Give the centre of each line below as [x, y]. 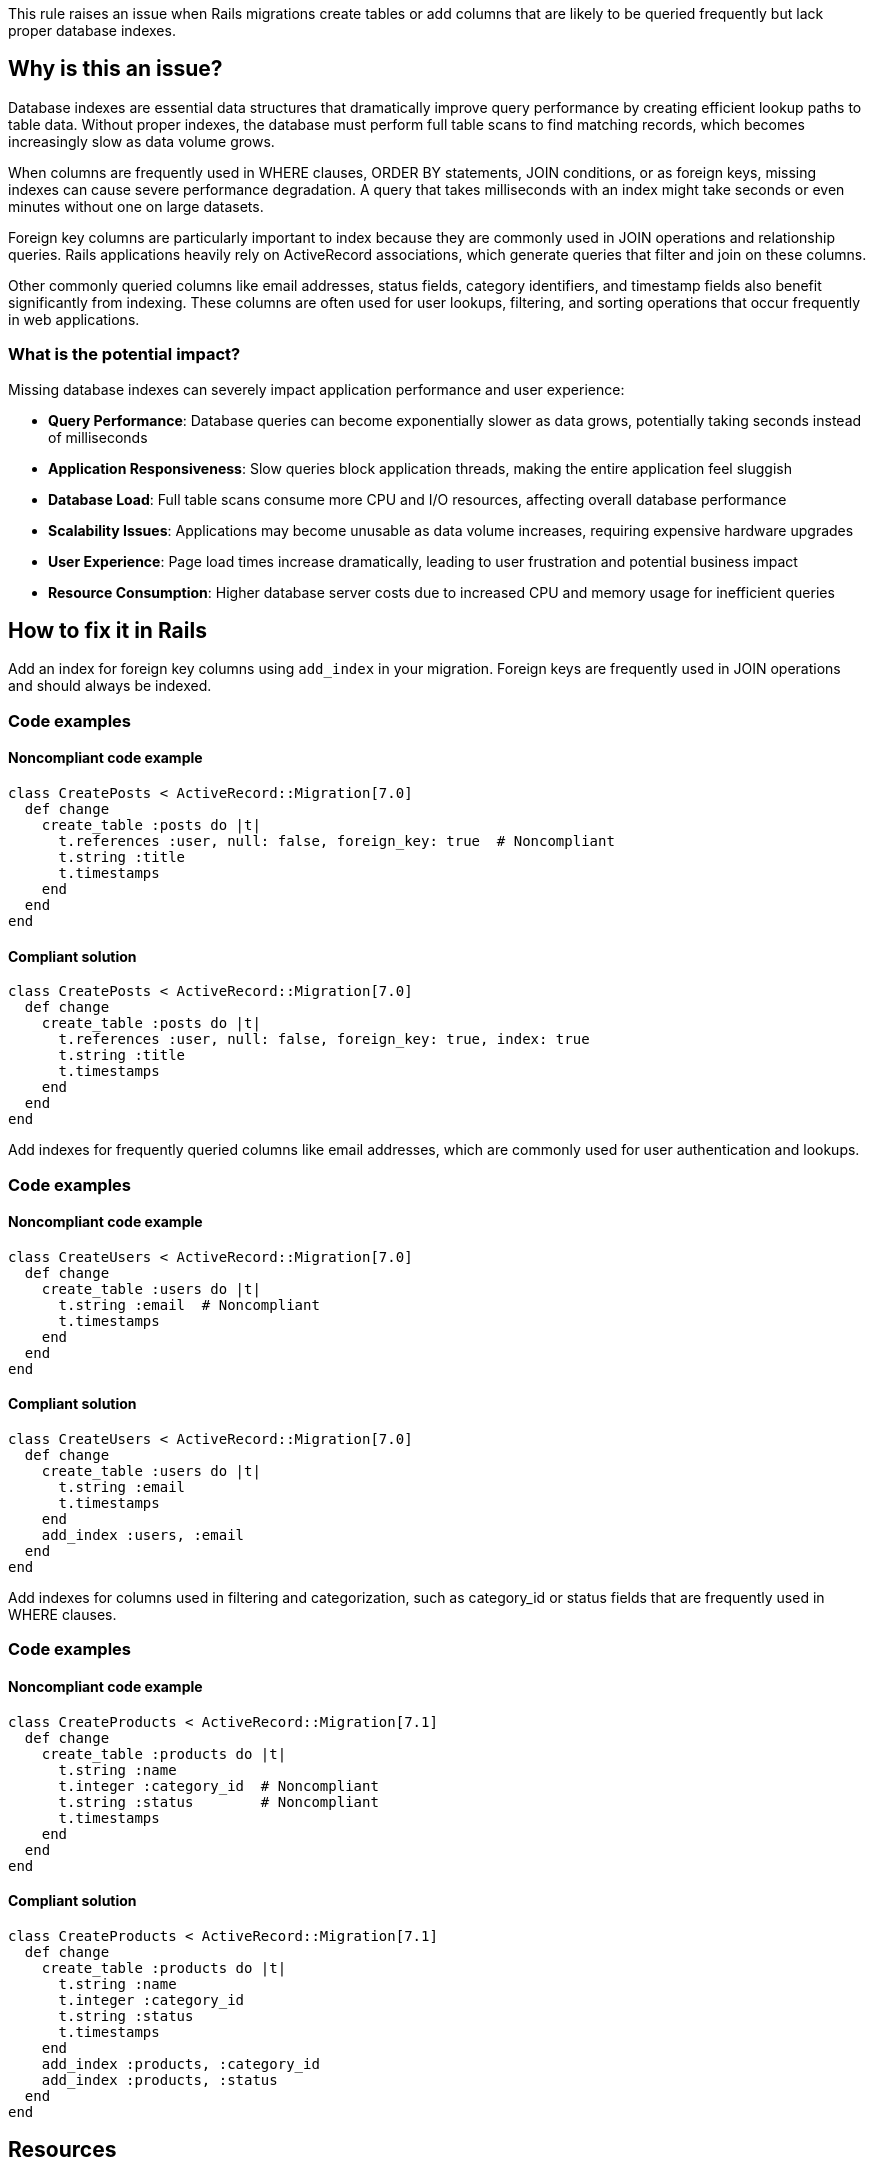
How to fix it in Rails [107, 631]
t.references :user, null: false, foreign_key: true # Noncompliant [336, 841]
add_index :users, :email [143, 1535]
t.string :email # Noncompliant [189, 1304]
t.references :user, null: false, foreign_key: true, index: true [324, 1039]
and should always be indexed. [110, 686]
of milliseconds [98, 437]
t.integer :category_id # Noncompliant [218, 1785]
